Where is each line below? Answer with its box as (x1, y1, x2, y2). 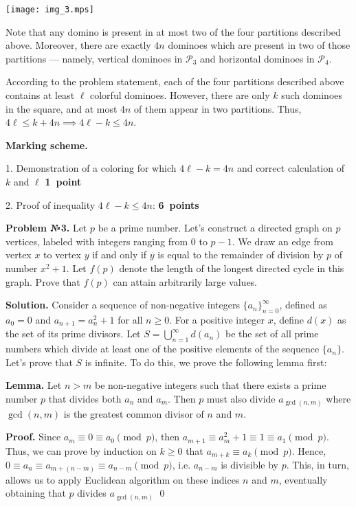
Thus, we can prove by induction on (5, 443, 157, 458)
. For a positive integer (169, 312, 265, 326)
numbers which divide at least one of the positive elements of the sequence (5, 341, 320, 356)
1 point (45, 174, 82, 188)
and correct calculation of (236, 161, 344, 175)
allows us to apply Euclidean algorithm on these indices (5, 472, 240, 486)
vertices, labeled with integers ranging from (5, 234, 188, 248)
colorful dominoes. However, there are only (90, 88, 270, 102)
